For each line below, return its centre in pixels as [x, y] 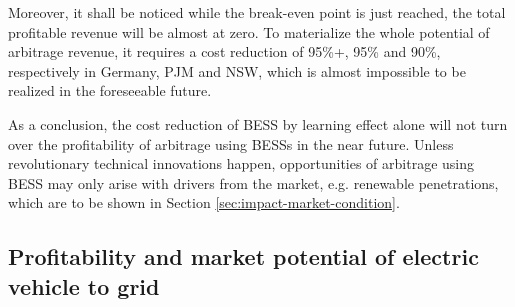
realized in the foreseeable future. [110, 90]
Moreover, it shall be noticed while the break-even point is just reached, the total [257, 12]
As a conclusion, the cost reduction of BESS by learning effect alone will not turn [258, 123]
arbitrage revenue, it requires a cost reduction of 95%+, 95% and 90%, [224, 51]
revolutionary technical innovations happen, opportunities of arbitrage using [241, 163]
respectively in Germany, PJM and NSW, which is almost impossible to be [237, 70]
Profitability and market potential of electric [243, 256]
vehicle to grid [84, 285]
